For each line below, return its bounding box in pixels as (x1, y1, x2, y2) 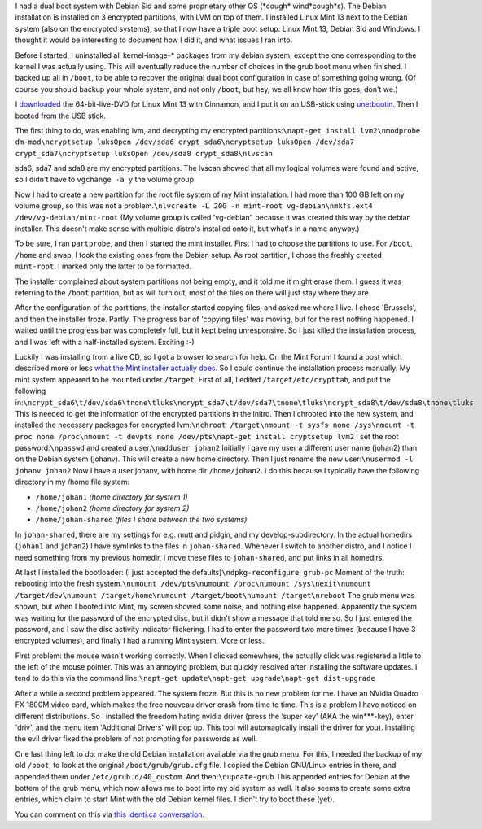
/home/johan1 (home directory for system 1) (35, 492, 188, 502)
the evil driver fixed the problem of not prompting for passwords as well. (15, 734, 258, 744)
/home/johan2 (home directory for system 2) (35, 504, 190, 513)
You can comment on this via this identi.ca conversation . (15, 809, 205, 819)
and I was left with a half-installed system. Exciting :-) (15, 337, 195, 347)
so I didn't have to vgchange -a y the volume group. (15, 175, 196, 185)
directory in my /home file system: (15, 477, 130, 487)
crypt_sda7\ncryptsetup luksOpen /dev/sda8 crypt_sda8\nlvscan (15, 149, 273, 158)
